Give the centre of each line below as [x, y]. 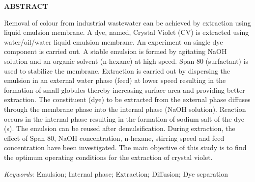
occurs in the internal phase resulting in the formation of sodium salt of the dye [124, 118]
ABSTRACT [26, 6]
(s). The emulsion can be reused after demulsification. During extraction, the [120, 128]
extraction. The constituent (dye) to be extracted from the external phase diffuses [127, 99]
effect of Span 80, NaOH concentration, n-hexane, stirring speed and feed [114, 138]
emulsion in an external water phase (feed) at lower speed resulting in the [115, 80]
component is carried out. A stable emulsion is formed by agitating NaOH [115, 51]
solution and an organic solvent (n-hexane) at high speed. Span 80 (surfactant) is [126, 61]
